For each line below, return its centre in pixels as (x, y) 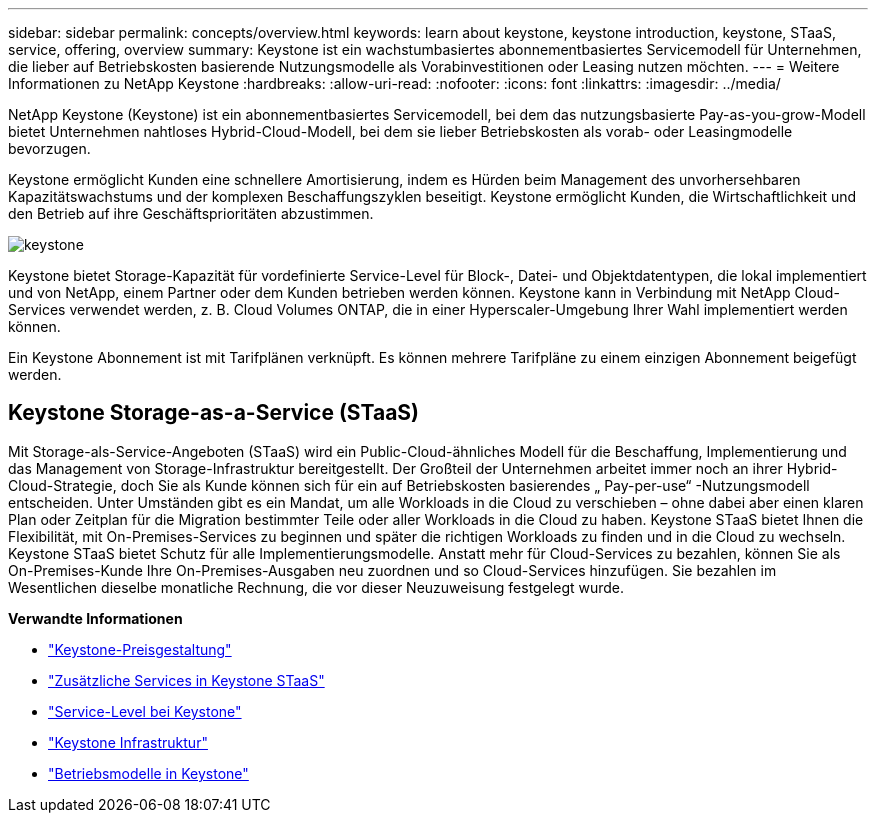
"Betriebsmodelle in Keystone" (148, 773)
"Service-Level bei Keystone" (145, 711)
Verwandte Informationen (95, 618)
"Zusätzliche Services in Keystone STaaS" (186, 680)
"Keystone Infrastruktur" (128, 742)
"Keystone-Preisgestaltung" (140, 649)
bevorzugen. (49, 148)
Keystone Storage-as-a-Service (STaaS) (213, 413)
